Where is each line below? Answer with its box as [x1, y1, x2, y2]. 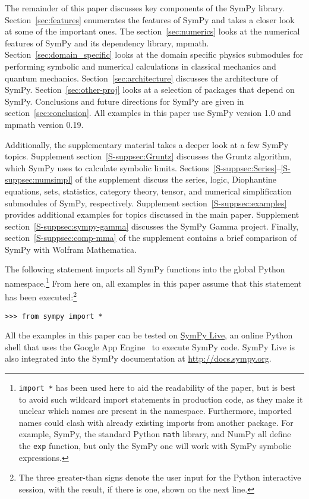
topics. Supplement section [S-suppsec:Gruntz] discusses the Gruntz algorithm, [5, 150, 292, 162]
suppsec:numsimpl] [5, 173, 73, 186]
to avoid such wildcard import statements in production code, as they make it [18, 393, 303, 405]
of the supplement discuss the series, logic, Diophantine [75, 173, 277, 186]
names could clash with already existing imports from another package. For [18, 416, 294, 428]
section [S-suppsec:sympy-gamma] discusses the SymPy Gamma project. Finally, [5, 219, 299, 232]
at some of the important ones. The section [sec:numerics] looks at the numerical [5, 25, 300, 37]
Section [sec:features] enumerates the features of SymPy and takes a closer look [5, 13, 295, 26]
